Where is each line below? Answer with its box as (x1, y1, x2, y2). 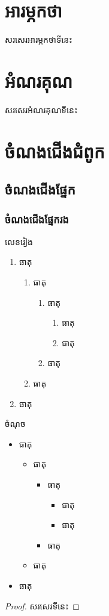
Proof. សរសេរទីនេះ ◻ (5, 599, 80, 612)
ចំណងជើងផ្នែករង (5, 211, 69, 226)
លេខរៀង (5, 235, 33, 247)
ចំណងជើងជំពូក (5, 138, 105, 163)
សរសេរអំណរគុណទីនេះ (5, 103, 78, 116)
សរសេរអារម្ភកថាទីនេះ (5, 33, 72, 46)
